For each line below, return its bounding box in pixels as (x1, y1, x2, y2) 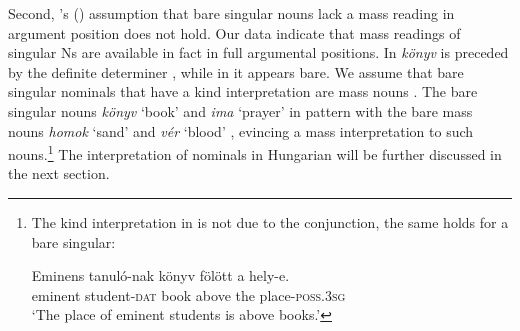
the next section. (8, 163, 110, 184)
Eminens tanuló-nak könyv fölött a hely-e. (31, 265, 290, 286)
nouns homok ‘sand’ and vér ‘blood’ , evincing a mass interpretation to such (8, 120, 474, 141)
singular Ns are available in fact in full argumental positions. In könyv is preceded (8, 42, 509, 63)
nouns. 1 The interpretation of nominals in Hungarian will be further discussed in (8, 141, 502, 164)
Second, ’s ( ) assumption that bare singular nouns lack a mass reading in (8, 3, 455, 23)
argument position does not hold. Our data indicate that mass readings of (8, 22, 461, 43)
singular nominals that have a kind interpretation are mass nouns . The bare (8, 81, 478, 102)
